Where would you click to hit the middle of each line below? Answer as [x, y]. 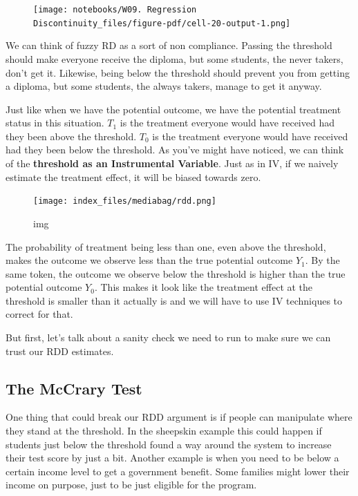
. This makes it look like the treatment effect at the [204, 287]
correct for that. [39, 314]
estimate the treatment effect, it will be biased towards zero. [133, 177]
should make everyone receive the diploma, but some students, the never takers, [175, 58]
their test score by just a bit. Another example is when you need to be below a [172, 458]
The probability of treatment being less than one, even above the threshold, [166, 246]
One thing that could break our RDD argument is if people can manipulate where [179, 417]
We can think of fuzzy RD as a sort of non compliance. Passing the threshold [169, 45]
